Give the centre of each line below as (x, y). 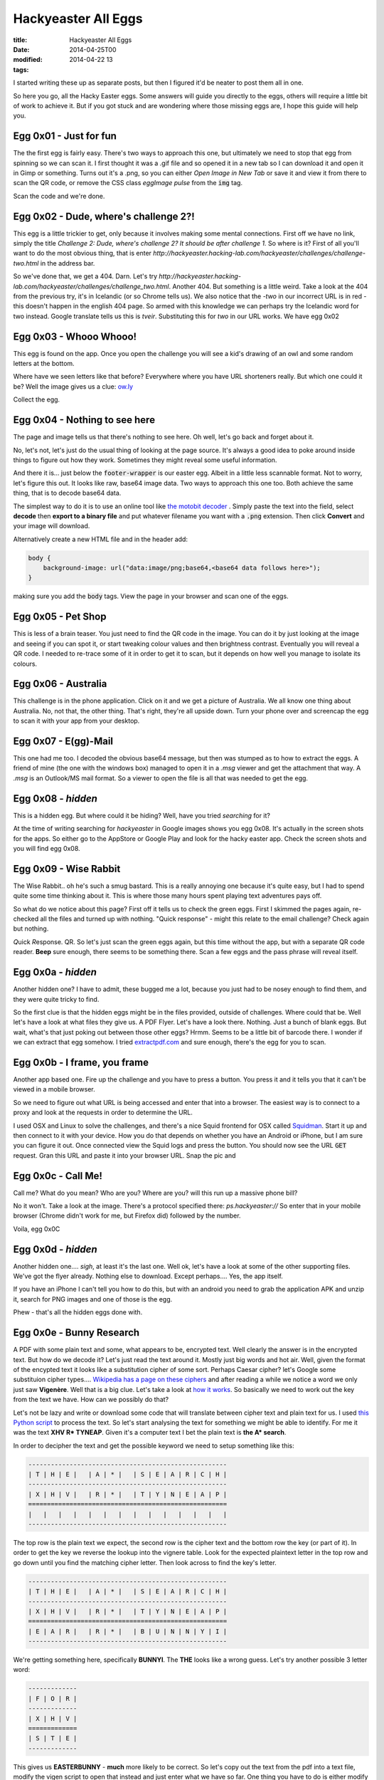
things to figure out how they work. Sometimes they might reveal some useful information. (145, 460)
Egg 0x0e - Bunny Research (76, 1333)
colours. (25, 664)
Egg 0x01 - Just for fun (65, 136)
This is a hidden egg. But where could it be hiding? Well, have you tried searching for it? (142, 815)
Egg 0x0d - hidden (55, 1249)
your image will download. (52, 526)
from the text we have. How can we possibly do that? (91, 1400)
